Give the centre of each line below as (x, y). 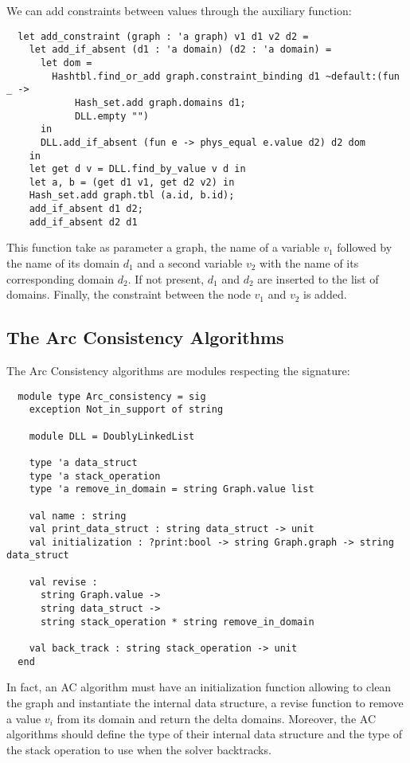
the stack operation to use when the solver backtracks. (139, 749)
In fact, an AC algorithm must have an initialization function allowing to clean (199, 687)
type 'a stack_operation (95, 476)
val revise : (63, 582)
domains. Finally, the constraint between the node (129, 294)
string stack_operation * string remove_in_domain (177, 622)
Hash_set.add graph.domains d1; (160, 102)
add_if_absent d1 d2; (86, 209)
